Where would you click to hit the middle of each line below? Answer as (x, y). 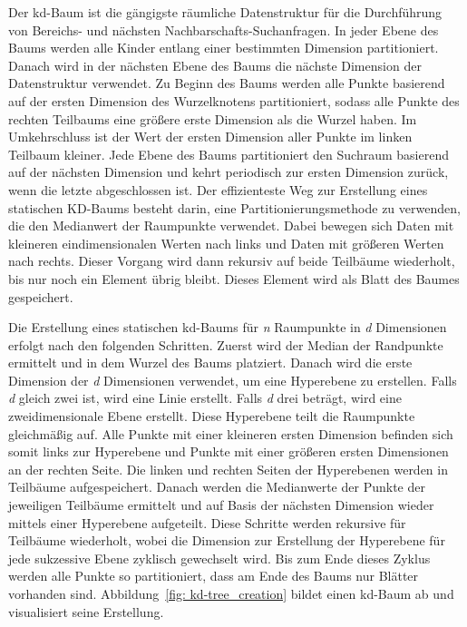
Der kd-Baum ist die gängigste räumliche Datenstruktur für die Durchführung (225, 12)
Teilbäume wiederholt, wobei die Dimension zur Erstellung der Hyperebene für (227, 540)
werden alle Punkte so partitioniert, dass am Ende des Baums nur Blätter (214, 576)
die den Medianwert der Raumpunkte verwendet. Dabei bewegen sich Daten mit (231, 225)
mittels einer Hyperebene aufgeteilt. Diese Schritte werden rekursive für (207, 522)
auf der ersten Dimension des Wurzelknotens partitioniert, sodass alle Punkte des (234, 100)
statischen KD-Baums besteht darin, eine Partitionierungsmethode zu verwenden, (234, 207)
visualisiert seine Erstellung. (86, 611)
